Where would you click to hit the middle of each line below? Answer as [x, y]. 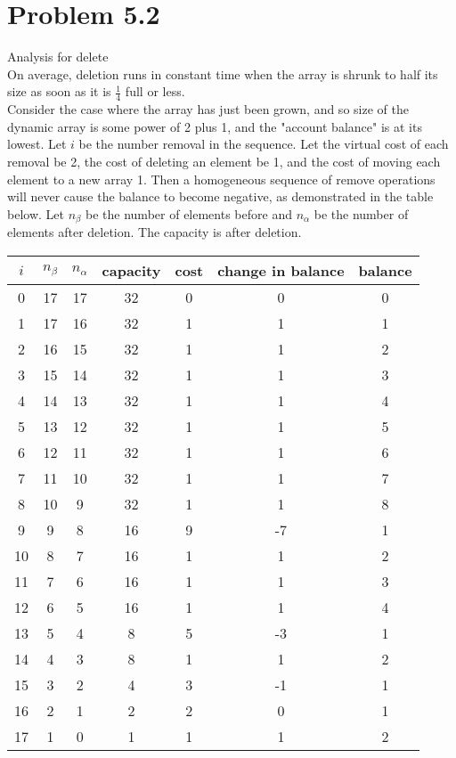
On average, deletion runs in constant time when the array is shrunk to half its [223, 73]
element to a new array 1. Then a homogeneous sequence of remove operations [221, 179]
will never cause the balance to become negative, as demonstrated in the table [220, 196]
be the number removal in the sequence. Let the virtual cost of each [264, 144]
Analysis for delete [58, 57]
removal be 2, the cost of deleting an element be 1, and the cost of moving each [224, 161]
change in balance [281, 270]
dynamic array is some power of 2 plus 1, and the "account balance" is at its [215, 126]
